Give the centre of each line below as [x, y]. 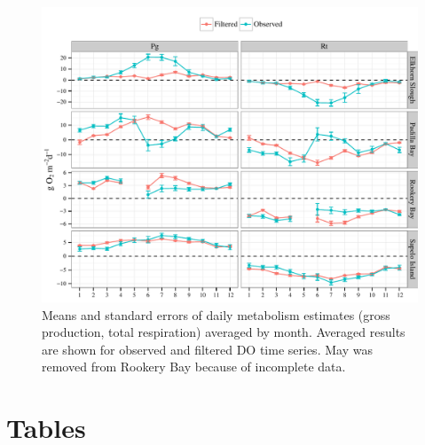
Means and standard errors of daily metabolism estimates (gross [216, 314]
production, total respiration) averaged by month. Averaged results [224, 332]
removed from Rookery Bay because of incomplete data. [194, 367]
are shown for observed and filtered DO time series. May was [207, 349]
